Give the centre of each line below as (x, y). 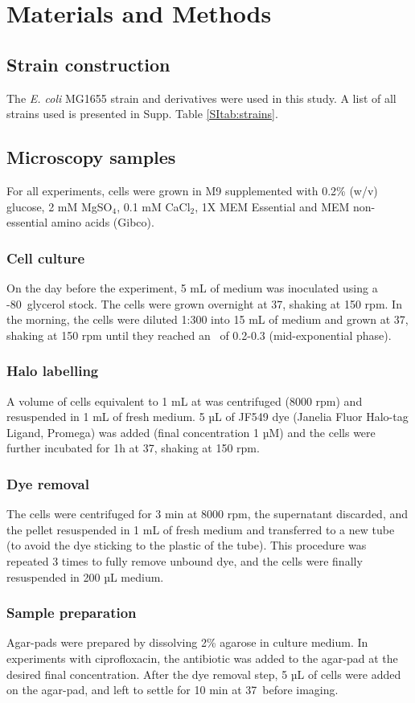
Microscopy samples (91, 157)
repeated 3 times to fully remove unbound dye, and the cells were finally (185, 560)
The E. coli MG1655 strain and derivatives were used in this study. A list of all (201, 98)
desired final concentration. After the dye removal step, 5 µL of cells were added (204, 674)
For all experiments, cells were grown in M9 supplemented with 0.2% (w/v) (192, 190)
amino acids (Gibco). (103, 222)
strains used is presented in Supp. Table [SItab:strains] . (142, 114)
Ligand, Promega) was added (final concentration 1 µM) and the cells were (191, 432)
